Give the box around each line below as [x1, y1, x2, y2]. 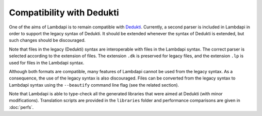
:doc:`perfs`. [9, 104, 34, 110]
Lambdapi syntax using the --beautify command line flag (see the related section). [9, 82, 179, 88]
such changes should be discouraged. [9, 38, 86, 43]
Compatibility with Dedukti [9, 7, 119, 18]
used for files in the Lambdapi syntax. [9, 60, 84, 65]
